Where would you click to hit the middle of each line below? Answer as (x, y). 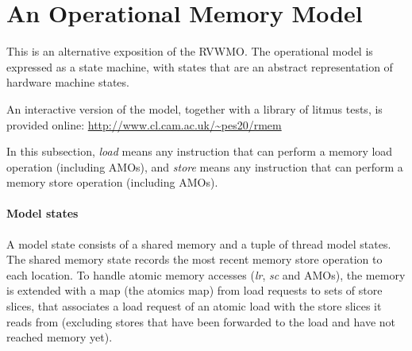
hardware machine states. (68, 82)
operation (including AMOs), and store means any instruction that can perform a (205, 166)
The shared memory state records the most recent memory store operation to (194, 259)
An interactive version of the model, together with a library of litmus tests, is (194, 108)
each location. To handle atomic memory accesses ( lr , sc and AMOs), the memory (206, 274)
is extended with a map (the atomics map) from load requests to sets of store (194, 290)
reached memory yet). (60, 337)
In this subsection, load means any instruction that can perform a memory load (200, 151)
